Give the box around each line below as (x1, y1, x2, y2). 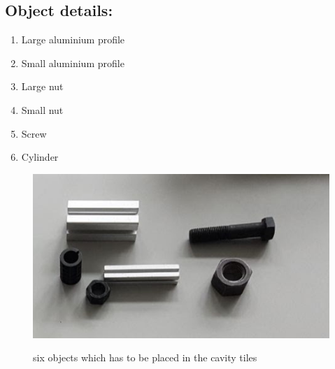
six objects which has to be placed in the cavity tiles (33, 350, 257, 365)
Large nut (21, 79, 64, 94)
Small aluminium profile (21, 55, 124, 70)
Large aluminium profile (21, 32, 125, 47)
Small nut (21, 102, 64, 117)
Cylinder (21, 150, 59, 164)
